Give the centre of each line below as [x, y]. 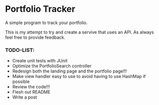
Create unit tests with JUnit [40, 61]
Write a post [25, 97]
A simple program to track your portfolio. [46, 23]
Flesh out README [31, 92]
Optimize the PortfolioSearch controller [52, 66]
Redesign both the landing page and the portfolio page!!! [69, 71]
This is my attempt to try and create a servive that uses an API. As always [79, 32]
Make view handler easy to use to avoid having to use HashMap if [79, 77]
